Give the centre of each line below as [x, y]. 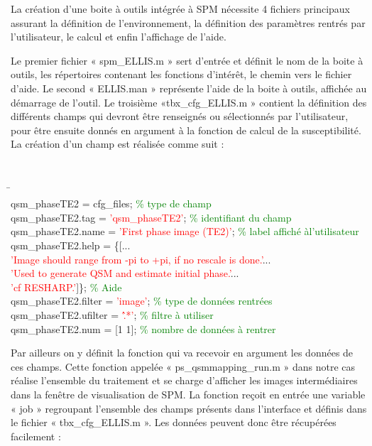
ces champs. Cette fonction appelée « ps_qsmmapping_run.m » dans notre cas [183, 366]
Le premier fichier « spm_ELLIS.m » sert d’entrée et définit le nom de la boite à [187, 60]
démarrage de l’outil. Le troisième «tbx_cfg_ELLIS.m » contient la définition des [189, 102]
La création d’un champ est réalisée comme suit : [117, 144]
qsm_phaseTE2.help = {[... [71, 245]
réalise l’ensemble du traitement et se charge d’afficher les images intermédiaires [184, 380]
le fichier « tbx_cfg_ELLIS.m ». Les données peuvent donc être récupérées [174, 422]
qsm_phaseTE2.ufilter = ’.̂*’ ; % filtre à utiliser [112, 314]
